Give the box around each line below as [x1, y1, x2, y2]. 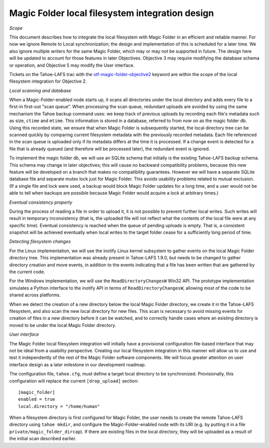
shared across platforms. [9, 292, 61, 298]
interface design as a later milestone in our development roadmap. [9, 361, 146, 367]
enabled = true [18, 396, 55, 402]
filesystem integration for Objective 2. [9, 78, 87, 85]
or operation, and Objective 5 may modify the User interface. [9, 62, 135, 68]
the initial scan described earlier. [9, 435, 76, 441]
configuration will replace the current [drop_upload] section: [9, 378, 138, 384]
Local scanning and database [9, 88, 71, 94]
